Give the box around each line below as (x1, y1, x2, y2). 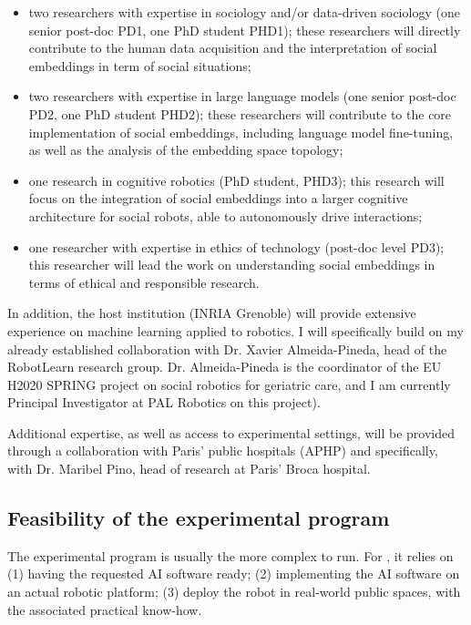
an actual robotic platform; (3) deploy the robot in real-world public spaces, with (7, 582, 461, 601)
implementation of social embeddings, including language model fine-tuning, (28, 122, 454, 141)
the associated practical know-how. (7, 599, 202, 619)
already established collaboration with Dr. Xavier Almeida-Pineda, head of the (7, 339, 447, 358)
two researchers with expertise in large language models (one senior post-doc (28, 87, 456, 106)
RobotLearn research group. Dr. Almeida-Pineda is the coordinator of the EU (7, 357, 442, 376)
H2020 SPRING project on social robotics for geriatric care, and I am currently (7, 374, 451, 394)
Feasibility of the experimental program (7, 504, 390, 532)
